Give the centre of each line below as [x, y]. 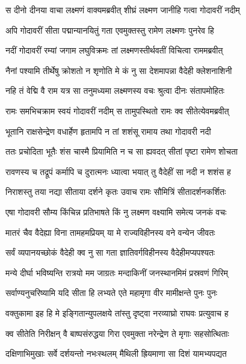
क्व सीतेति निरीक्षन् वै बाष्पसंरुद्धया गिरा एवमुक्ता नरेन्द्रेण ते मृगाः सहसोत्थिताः [117, 333]
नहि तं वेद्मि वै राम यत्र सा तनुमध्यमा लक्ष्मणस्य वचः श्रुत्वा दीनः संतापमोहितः [115, 91]
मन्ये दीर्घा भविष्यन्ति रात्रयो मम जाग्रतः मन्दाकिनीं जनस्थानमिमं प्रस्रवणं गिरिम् [117, 272]
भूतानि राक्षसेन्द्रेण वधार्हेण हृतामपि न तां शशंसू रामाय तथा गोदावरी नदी [108, 131]
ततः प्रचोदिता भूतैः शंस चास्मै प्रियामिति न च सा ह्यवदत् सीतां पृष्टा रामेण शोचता [122, 151]
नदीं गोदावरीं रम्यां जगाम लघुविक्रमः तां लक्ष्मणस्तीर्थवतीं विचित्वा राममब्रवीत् [114, 50]
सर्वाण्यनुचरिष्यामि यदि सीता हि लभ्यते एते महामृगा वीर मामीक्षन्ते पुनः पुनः [112, 293]
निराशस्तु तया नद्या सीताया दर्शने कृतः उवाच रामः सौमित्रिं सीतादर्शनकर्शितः [116, 192]
